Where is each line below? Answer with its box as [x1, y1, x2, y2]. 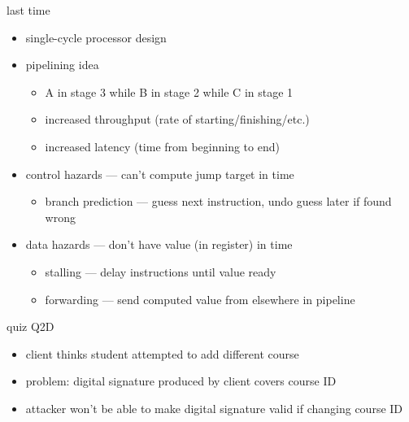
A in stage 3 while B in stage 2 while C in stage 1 [45, 83, 294, 100]
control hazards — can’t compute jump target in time [25, 165, 294, 182]
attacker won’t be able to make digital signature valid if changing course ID [25, 399, 403, 416]
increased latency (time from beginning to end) [45, 137, 280, 154]
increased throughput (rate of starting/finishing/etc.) [45, 111, 310, 128]
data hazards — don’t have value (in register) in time [25, 236, 293, 253]
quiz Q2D [7, 318, 54, 335]
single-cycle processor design [25, 28, 167, 46]
